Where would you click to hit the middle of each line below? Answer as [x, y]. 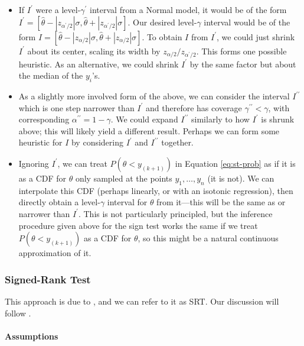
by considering [97, 142]
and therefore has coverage [194, 107]
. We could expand [144, 119]
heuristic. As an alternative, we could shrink [99, 64]
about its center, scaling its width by [94, 51]
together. [177, 142]
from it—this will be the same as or [221, 202]
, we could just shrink [256, 36]
